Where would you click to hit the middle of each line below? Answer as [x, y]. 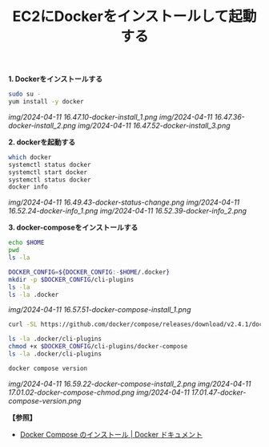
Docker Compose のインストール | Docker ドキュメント [111, 434]
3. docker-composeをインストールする [73, 228]
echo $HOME [26, 243]
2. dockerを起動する [42, 142]
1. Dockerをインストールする [56, 79]
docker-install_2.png [42, 125]
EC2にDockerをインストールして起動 [134, 16]
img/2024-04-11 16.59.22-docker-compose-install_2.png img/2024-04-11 [130, 384]
